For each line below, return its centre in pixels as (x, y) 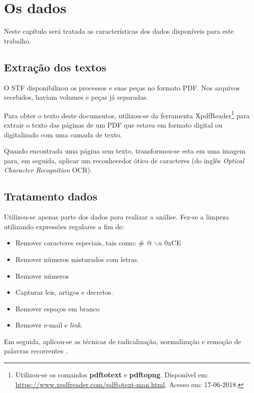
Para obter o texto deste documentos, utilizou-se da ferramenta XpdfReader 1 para (127, 114)
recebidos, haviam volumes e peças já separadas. (76, 97)
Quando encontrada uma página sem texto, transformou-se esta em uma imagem (125, 151)
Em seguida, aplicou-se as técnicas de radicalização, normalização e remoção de (123, 341)
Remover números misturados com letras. (77, 259)
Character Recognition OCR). (48, 170)
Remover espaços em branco (57, 308)
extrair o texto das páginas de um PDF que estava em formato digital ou (113, 124)
